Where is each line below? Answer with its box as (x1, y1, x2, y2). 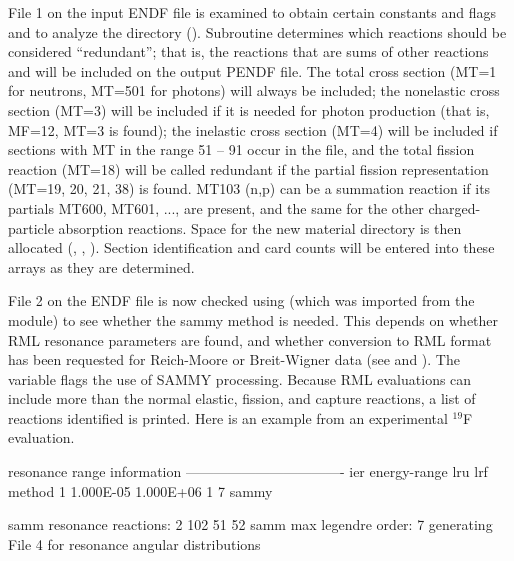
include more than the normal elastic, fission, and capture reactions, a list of (8, 388, 476, 409)
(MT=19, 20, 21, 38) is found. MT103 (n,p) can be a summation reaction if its (8, 178, 491, 199)
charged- (428, 197, 481, 218)
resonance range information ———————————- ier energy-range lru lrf (8, 461, 488, 482)
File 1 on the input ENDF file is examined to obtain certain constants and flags (8, 2, 497, 22)
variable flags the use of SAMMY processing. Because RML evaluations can (8, 368, 472, 389)
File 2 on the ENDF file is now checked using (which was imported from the (8, 290, 475, 311)
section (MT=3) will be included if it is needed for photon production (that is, (8, 99, 490, 120)
